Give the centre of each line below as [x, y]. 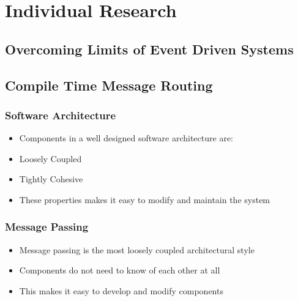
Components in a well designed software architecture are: [126, 138]
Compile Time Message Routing [109, 85]
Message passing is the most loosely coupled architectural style [137, 249]
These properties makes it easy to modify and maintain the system [145, 199]
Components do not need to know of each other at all [120, 270]
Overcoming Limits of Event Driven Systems [149, 49]
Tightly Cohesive [51, 179]
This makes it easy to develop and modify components [121, 290]
